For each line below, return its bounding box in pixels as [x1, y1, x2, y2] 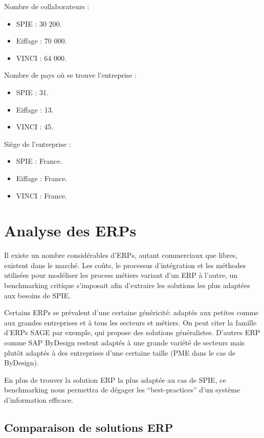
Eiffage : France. [16, 172, 68, 183]
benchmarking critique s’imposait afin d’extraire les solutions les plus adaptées [4, 280, 250, 291]
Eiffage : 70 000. [16, 35, 67, 46]
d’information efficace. [4, 394, 73, 405]
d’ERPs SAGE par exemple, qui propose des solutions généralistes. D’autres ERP [4, 327, 260, 338]
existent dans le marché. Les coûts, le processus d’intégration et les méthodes [4, 259, 246, 270]
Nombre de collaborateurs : [4, 1, 90, 11]
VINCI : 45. [16, 121, 54, 132]
